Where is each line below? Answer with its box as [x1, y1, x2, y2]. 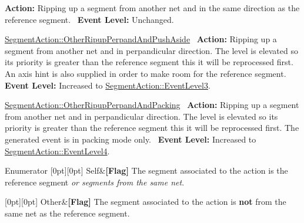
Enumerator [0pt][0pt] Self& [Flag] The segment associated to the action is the [5, 164, 288, 177]
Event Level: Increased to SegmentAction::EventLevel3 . [5, 79, 211, 91]
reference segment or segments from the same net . [5, 175, 185, 188]
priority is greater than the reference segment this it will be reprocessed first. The [5, 121, 299, 134]
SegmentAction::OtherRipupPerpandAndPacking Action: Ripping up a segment [5, 99, 299, 111]
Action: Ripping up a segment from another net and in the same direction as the [5, 2, 300, 13]
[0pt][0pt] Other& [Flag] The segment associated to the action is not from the [5, 195, 286, 208]
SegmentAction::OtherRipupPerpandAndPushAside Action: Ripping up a [5, 33, 277, 45]
